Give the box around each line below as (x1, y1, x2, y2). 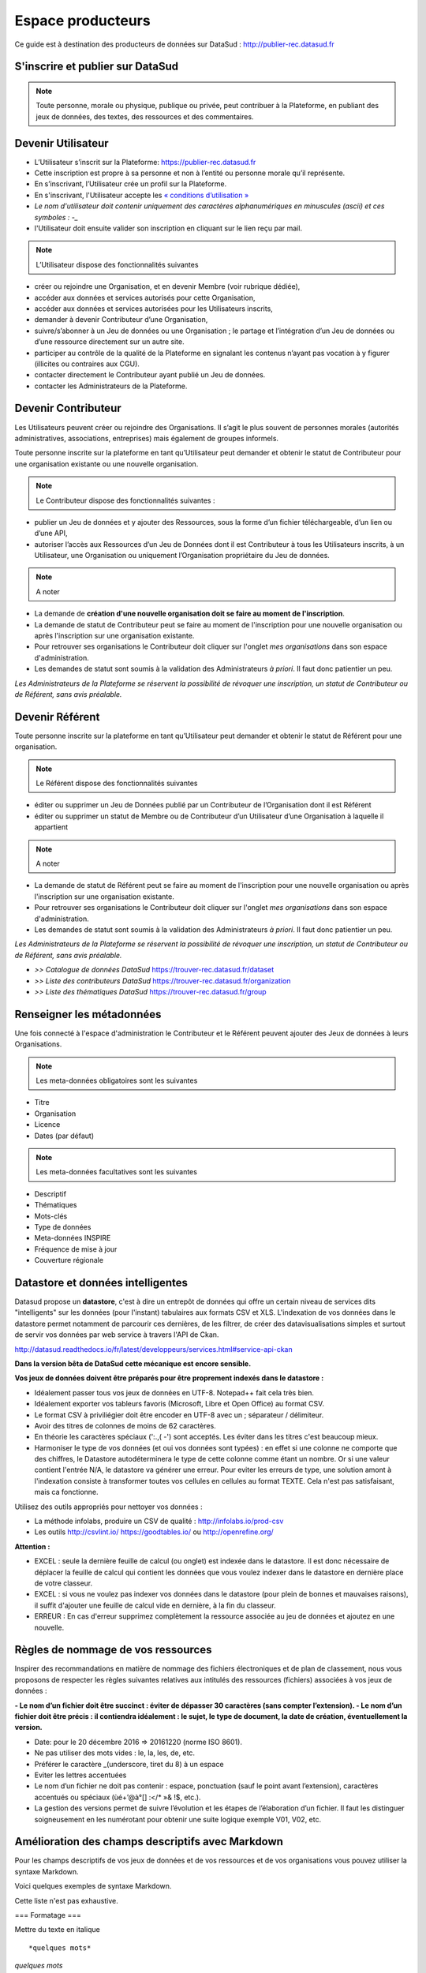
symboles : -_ (34, 212, 79, 222)
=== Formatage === (14, 1911, 82, 1919)
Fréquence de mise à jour (34, 1244, 118, 1254)
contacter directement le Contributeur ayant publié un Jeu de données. (34, 370, 266, 380)
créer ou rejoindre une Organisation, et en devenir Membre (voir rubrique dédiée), (34, 282, 301, 291)
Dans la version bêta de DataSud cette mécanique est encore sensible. (14, 1358, 252, 1368)
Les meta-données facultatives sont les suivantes (35, 1167, 197, 1177)
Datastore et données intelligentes (14, 1275, 189, 1290)
